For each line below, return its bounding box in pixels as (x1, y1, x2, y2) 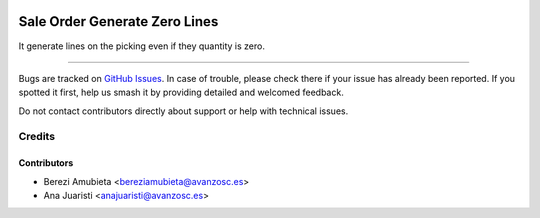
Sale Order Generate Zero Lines (18, 13, 219, 30)
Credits (18, 130, 55, 144)
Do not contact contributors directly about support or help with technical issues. (18, 105, 349, 117)
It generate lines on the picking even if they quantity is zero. (18, 40, 265, 52)
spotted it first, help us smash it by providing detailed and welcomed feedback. (18, 86, 344, 99)
